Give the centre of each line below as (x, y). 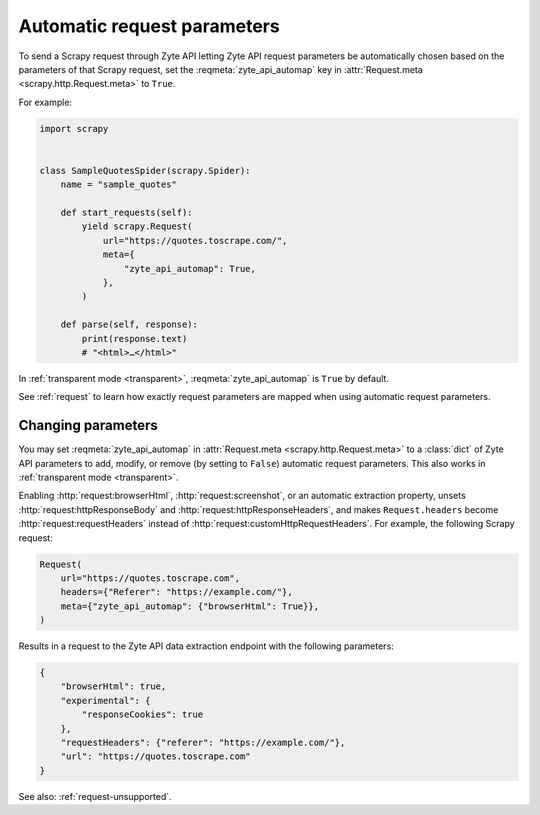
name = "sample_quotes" (118, 184)
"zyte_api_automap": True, (190, 268)
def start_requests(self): (127, 213)
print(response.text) (134, 338)
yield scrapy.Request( (137, 226)
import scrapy (74, 128)
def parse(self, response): (129, 324)
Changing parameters (88, 425)
